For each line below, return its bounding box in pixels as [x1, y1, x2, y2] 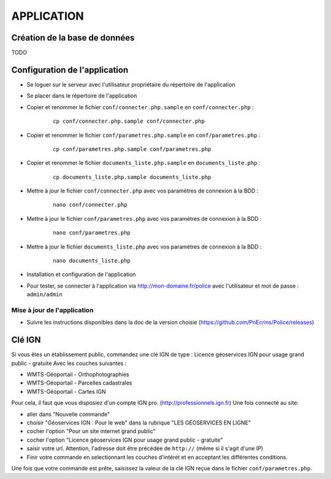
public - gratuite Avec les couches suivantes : [11, 359, 127, 367]
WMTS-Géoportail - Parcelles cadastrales [26, 379, 132, 386]
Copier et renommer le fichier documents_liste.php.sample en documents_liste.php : [26, 159, 261, 167]
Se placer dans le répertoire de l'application [26, 92, 137, 99]
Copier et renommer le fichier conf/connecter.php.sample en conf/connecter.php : [26, 103, 254, 110]
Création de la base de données [11, 33, 135, 43]
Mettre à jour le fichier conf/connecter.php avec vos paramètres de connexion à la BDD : [26, 187, 259, 194]
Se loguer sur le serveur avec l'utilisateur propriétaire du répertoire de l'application [26, 80, 235, 88]
